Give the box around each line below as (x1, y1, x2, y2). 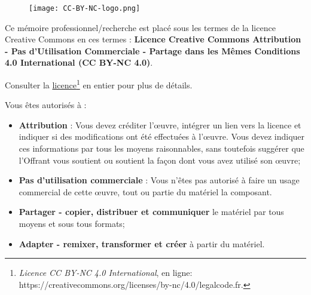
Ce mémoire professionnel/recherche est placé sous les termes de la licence (5, 21, 276, 33)
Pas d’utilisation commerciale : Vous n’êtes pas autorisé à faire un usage (19, 174, 300, 186)
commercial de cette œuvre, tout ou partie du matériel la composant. (19, 185, 272, 198)
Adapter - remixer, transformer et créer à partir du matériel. (19, 237, 265, 250)
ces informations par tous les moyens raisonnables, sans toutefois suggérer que (19, 142, 304, 155)
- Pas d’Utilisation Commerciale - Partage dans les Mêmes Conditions (5, 44, 300, 57)
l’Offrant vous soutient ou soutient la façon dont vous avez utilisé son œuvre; (19, 153, 301, 166)
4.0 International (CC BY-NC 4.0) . (5, 56, 153, 69)
